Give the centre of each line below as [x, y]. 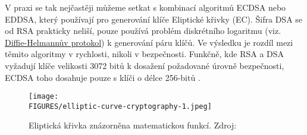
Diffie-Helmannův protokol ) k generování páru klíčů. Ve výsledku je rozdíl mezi [149, 42]
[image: [44, 97]
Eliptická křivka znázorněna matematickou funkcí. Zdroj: [133, 125]
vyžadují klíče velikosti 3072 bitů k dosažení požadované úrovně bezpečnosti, [145, 65]
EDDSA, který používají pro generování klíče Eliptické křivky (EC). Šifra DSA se [154, 19]
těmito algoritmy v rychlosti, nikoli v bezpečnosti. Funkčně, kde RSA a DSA [145, 54]
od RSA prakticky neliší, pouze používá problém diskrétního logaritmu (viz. [143, 31]
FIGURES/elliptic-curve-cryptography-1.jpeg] [120, 106]
